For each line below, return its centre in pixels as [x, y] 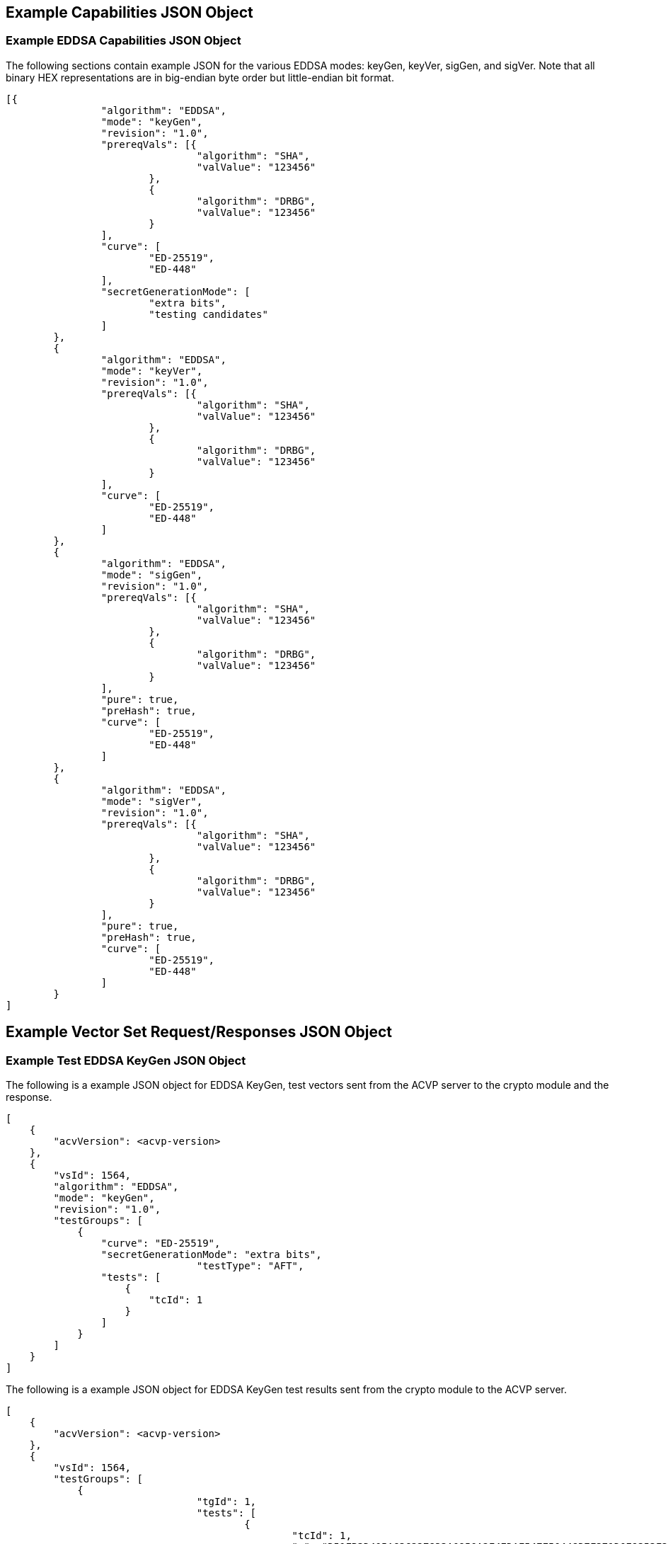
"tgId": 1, [226, 1502]
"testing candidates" [208, 314]
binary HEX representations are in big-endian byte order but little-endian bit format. [200, 77]
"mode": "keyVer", [152, 371]
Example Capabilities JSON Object [129, 12]
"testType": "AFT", [250, 1266]
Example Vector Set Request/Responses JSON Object [199, 1032]
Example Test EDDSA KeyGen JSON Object [126, 1060]
